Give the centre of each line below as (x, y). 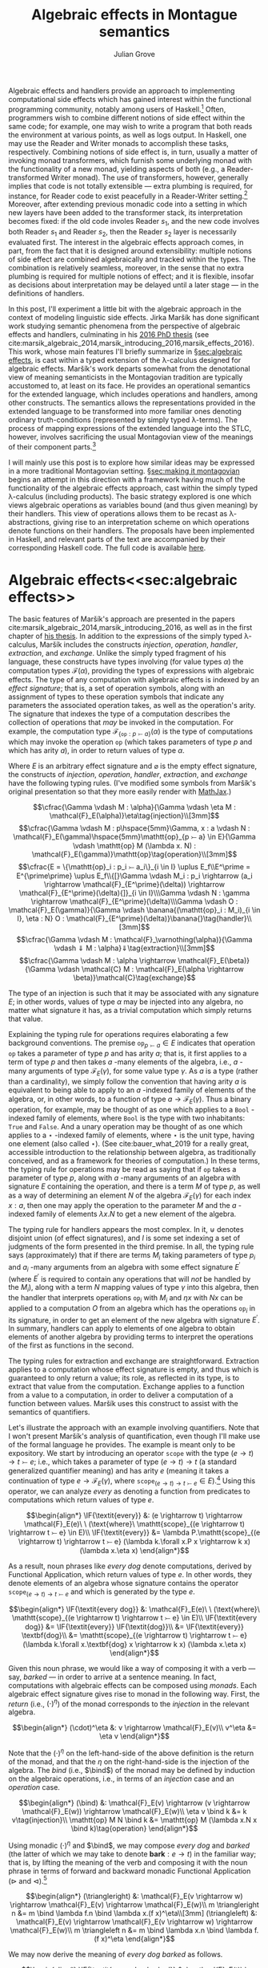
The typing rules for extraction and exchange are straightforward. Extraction (134, 1361)
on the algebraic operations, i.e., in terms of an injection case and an (121, 1779)
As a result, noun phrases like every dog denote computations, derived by (130, 1566)
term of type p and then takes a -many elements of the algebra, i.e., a (123, 1062)
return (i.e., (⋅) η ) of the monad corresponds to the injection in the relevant (129, 1703)
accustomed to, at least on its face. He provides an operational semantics (129, 385)
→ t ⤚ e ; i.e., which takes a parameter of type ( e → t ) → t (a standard (123, 1462)
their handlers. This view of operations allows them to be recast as (118, 513)
